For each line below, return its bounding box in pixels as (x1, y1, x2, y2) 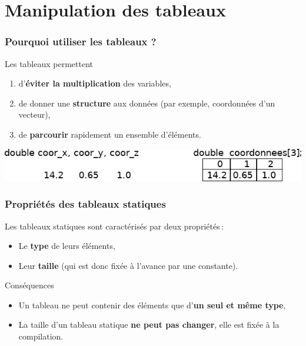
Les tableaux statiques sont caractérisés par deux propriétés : (5, 219, 224, 232)
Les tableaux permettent (5, 57, 94, 69)
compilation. (18, 330, 64, 342)
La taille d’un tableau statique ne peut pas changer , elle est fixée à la (18, 318, 280, 331)
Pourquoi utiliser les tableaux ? (5, 34, 157, 49)
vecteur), (18, 108, 51, 121)
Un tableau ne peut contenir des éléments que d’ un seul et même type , (18, 298, 286, 311)
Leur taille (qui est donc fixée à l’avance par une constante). (18, 259, 238, 271)
